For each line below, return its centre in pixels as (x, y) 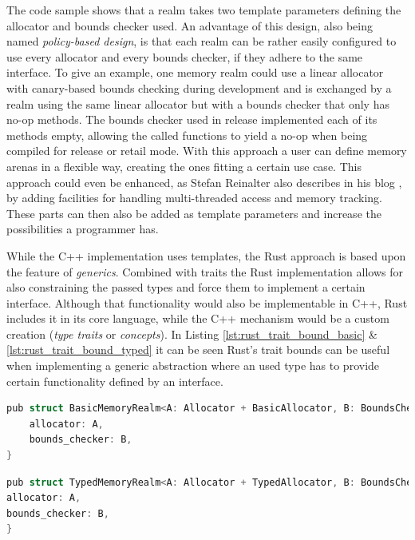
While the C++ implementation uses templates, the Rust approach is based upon (206, 255)
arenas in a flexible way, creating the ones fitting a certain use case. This (184, 166)
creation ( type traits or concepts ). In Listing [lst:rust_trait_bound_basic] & (192, 334)
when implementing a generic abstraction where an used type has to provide (193, 365)
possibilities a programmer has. (83, 229)
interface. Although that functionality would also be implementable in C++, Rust (207, 302)
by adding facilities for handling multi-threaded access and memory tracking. (194, 198)
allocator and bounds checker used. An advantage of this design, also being (190, 25)
